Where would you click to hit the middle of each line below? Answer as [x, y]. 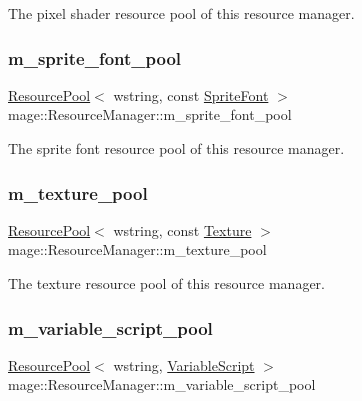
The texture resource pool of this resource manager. [167, 283]
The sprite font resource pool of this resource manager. [176, 148]
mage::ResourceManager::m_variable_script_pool [162, 384]
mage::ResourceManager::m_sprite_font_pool [150, 114]
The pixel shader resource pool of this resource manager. [181, 13]
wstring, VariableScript [184, 364]
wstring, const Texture [182, 229]
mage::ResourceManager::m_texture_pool [137, 249]
